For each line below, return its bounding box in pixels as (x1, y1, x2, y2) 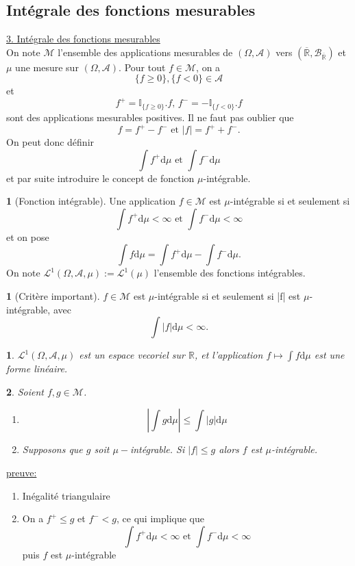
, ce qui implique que (117, 511, 204, 526)
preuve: (6, 465, 37, 479)
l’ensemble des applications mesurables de (58, 44, 233, 59)
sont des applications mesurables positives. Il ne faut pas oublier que (6, 110, 294, 124)
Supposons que (22, 442, 83, 456)
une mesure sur (15, 60, 79, 74)
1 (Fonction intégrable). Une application (6, 194, 176, 208)
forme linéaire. (6, 361, 68, 376)
